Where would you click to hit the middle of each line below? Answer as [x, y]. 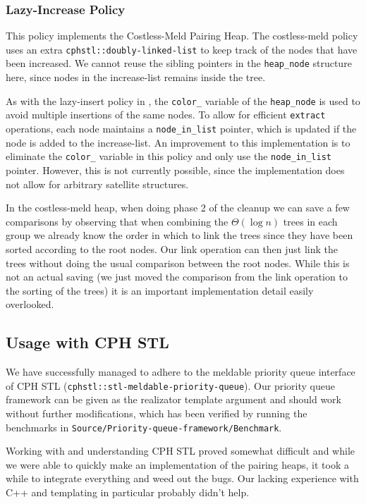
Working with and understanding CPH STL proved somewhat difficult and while [180, 451]
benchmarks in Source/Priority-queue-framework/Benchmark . [144, 427]
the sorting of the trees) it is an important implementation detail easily [160, 290]
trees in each [310, 221]
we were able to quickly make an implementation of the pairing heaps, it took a [178, 464]
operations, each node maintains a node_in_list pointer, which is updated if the [181, 129]
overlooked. [30, 304]
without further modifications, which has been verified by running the [157, 413]
